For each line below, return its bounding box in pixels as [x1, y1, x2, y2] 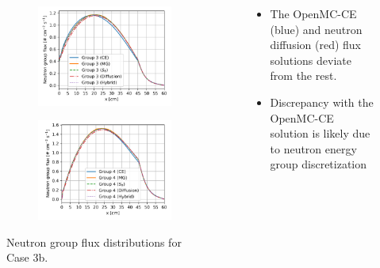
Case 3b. [6, 249, 48, 266]
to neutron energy [270, 140, 357, 157]
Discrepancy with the [270, 93, 374, 110]
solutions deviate [270, 51, 351, 68]
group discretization [270, 156, 367, 172]
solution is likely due [270, 125, 370, 142]
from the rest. [270, 67, 337, 84]
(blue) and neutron [270, 21, 363, 37]
